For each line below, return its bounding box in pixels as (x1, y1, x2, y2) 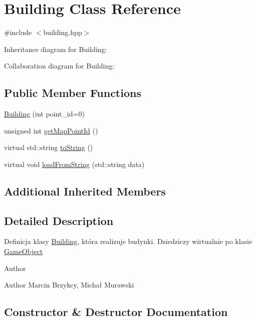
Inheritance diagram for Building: (4, 43, 107, 54)
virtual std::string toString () (4, 142, 93, 152)
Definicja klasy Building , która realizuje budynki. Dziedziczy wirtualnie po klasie (4, 236, 252, 246)
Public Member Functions (4, 85, 141, 100)
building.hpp (43, 27, 82, 37)
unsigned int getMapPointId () (4, 125, 98, 135)
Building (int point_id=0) (4, 108, 85, 119)
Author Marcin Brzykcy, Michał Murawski (4, 279, 134, 290)
